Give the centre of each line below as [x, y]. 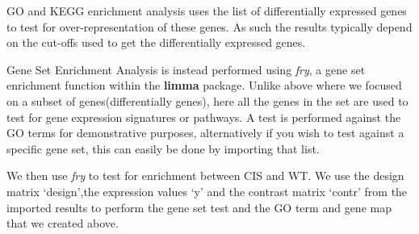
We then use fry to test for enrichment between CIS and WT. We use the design [205, 175]
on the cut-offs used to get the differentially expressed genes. [156, 42]
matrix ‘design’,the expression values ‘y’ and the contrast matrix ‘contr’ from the [207, 191]
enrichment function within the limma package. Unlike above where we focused [204, 85]
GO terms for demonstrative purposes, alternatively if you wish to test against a [205, 133]
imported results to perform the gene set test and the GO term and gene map [199, 207]
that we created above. [63, 223]
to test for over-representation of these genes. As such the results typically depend [209, 26]
